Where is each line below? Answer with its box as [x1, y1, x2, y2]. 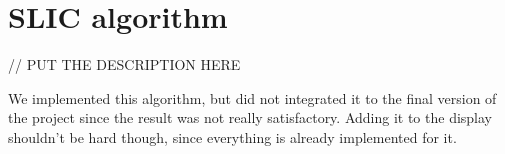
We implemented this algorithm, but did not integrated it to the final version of [8, 87, 497, 108]
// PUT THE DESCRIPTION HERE [8, 54, 241, 75]
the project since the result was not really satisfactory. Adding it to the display [8, 107, 493, 128]
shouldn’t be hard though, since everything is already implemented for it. [8, 126, 457, 147]
